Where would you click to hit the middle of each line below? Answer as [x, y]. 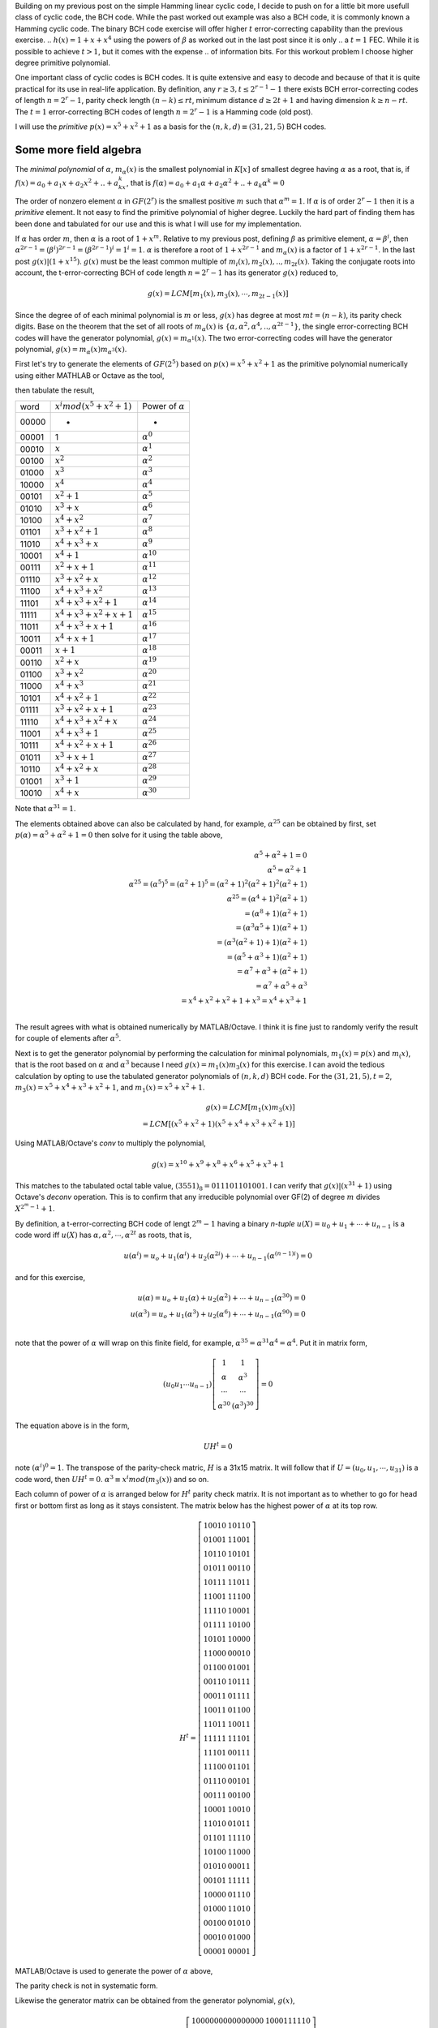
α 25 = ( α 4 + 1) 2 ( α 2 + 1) [267, 898]
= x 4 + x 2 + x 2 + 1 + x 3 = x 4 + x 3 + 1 [244, 1000]
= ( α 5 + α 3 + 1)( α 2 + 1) [267, 956]
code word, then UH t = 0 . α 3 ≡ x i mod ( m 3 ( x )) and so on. [112, 1480]
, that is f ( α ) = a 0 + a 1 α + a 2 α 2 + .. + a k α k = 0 [206, 183]
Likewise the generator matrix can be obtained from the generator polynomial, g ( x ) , [155, 2000]
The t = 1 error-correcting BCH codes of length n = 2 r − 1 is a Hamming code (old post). [164, 111]
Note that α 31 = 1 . [45, 808]
